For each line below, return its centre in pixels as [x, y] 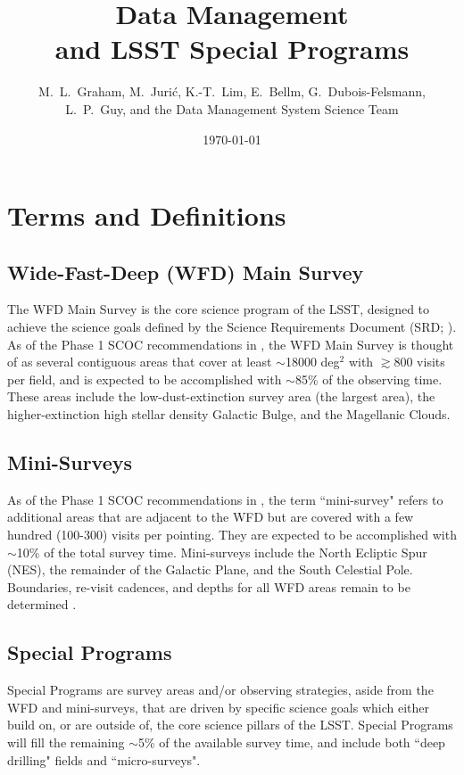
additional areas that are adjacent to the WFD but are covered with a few [211, 517]
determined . [42, 604]
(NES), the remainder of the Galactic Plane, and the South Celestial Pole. [210, 569]
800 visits [419, 362]
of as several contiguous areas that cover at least [140, 362]
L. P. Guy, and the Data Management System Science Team [232, 108]
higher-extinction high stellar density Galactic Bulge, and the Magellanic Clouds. [229, 414]
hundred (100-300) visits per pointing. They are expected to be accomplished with [232, 535]
